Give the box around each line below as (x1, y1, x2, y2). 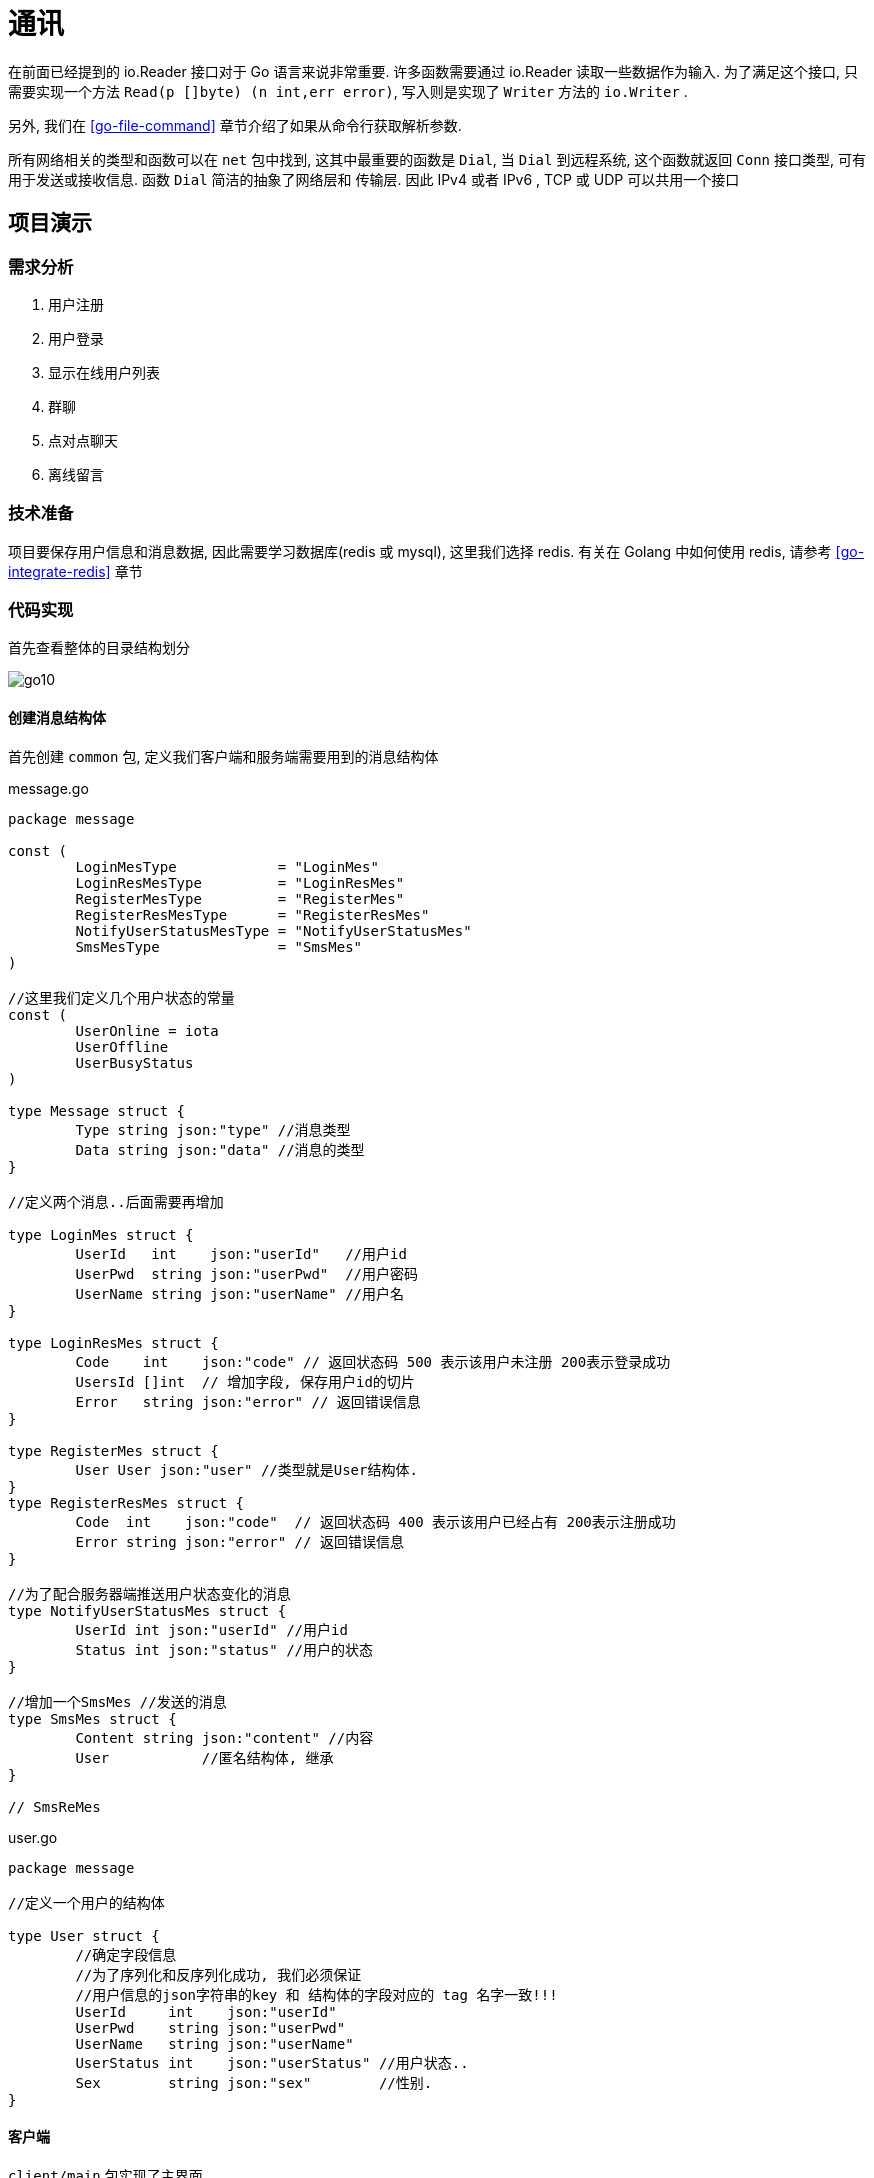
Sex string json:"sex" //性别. (75, 2074, 433, 2091)
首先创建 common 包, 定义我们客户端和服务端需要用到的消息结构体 (8, 747, 439, 765)
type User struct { (8, 1927, 160, 1944)
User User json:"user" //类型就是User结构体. (75, 1461, 418, 1478)
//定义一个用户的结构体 (8, 1894, 165, 1911)
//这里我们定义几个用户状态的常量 (8, 989, 235, 1006)
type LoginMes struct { (8, 1226, 194, 1243)
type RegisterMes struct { (8, 1442, 219, 1459)
